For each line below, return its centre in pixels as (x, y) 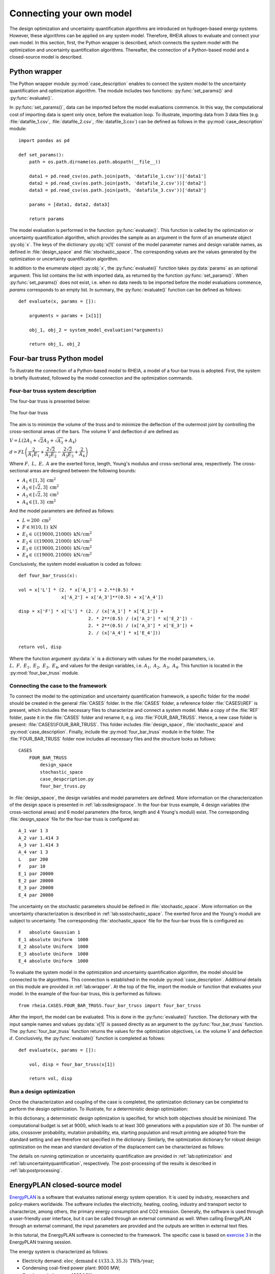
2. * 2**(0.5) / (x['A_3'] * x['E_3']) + (141, 626)
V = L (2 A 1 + (23, 441)
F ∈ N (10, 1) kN (39, 527)
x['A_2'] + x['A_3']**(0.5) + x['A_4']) (113, 597)
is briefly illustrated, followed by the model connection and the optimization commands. (101, 378)
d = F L (17, 452)
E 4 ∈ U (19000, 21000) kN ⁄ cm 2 (57, 555)
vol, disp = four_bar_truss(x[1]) (72, 1064)
